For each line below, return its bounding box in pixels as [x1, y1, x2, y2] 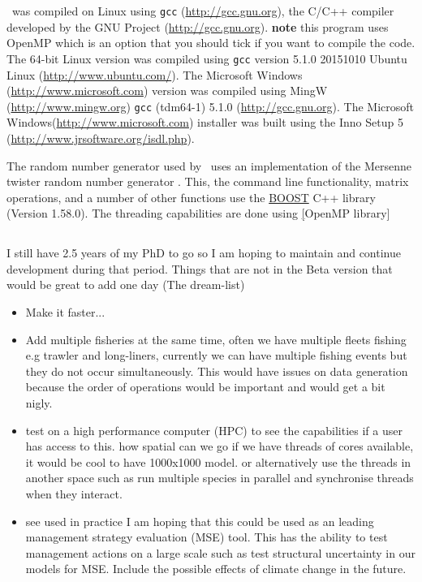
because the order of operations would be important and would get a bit [25, 378, 385, 395]
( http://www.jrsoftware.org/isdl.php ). [6, 129, 195, 146]
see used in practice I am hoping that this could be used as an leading [25, 512, 374, 529]
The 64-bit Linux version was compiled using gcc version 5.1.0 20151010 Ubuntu [6, 50, 407, 67]
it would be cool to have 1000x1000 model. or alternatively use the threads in [25, 453, 411, 470]
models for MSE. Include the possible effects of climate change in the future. [25, 560, 407, 577]
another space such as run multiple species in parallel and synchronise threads [25, 469, 414, 486]
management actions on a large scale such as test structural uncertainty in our [25, 544, 416, 561]
